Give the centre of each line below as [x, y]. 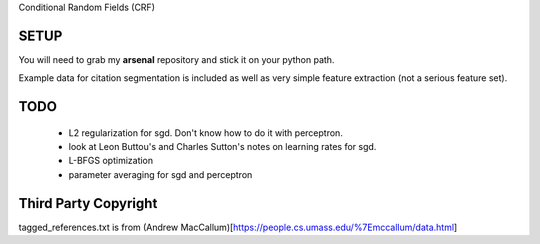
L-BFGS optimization [111, 161]
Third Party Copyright [88, 203]
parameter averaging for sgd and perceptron [160, 174]
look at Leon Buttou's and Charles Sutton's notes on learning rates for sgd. [222, 147]
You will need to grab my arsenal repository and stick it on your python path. [176, 59]
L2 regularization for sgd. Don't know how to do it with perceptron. [206, 132]
